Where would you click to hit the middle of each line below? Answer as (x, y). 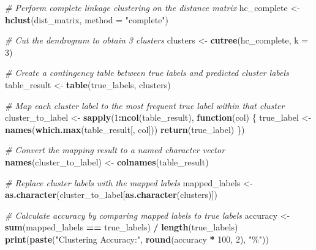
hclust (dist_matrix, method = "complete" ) (87, 19)
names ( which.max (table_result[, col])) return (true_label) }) (125, 129)
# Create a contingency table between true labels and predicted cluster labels (147, 73)
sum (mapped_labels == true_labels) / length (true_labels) (122, 227)
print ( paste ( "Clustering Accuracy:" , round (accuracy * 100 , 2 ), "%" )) (137, 239)
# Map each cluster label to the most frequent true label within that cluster (145, 105)
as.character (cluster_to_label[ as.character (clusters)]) (111, 195)
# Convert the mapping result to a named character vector (115, 150)
